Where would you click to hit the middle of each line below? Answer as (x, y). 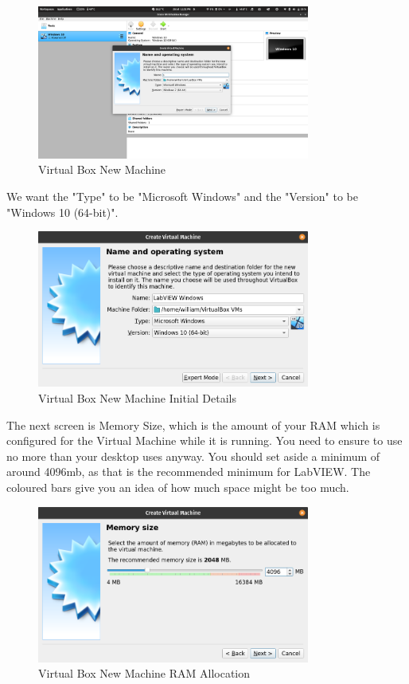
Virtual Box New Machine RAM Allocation (144, 673)
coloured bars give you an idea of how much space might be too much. (178, 487)
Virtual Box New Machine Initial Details (138, 397)
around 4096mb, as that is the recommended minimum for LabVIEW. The (189, 472)
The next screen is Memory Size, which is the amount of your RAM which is (193, 425)
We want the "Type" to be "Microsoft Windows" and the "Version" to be (182, 196)
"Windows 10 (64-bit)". (62, 212)
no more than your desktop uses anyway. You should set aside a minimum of (193, 456)
